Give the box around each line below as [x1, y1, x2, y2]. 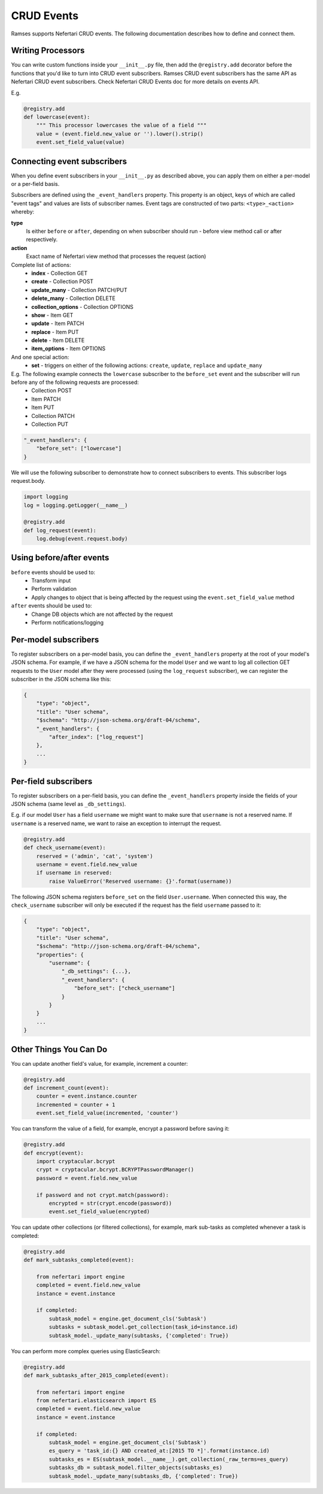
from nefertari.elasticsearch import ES [36, 1397, 157, 1404]
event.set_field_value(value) [36, 139, 125, 146]
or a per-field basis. [11, 181, 60, 188]
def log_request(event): [23, 527, 97, 534]
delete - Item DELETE [31, 336, 85, 344]
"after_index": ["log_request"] [48, 734, 144, 740]
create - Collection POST [31, 278, 94, 285]
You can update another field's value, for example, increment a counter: [11, 1060, 188, 1067]
